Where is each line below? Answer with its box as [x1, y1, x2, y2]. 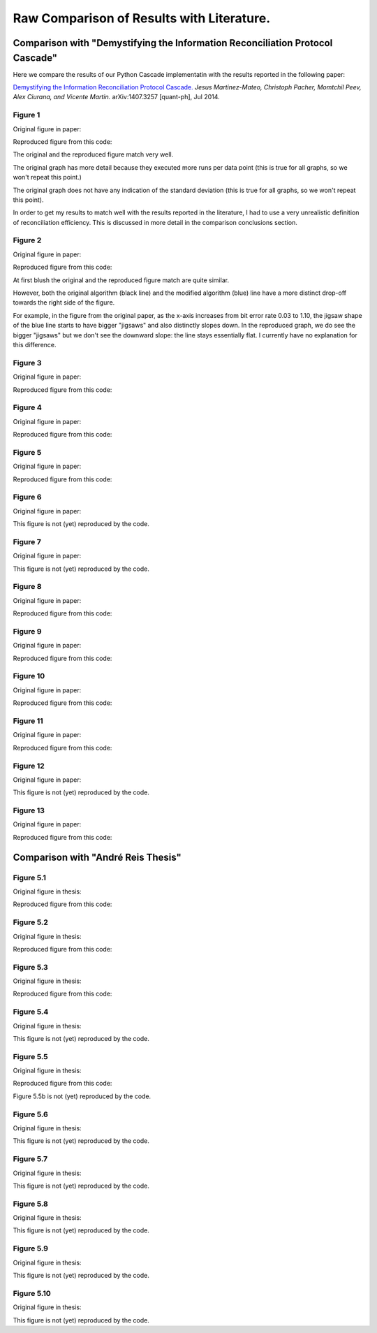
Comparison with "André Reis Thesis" [13, 851, 182, 863]
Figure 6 [13, 493, 42, 502]
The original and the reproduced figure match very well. [13, 150, 174, 159]
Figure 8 [13, 582, 42, 592]
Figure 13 [13, 806, 45, 815]
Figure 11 [13, 716, 43, 726]
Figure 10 [13, 671, 45, 681]
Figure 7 [13, 537, 41, 546]
